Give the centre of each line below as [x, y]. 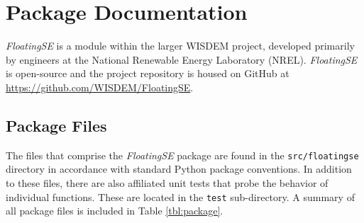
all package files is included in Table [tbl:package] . [115, 211]
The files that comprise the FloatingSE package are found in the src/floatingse [182, 155]
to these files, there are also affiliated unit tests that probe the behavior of [167, 182]
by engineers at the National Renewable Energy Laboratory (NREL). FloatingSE [182, 59]
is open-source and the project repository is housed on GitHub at [148, 73]
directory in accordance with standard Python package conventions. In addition [179, 169]
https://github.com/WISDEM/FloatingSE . [100, 87]
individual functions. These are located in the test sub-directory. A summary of [180, 196]
